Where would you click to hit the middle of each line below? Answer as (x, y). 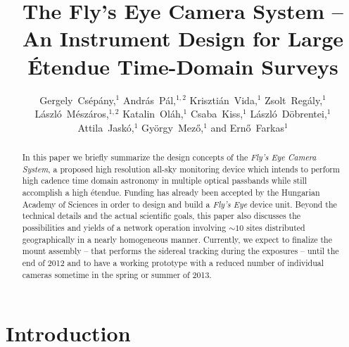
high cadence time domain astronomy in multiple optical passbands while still (165, 181)
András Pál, (149, 100)
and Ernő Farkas (247, 127)
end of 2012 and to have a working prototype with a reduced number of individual (173, 262)
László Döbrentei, (288, 114)
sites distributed (276, 228)
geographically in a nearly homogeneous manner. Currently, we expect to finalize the (177, 239)
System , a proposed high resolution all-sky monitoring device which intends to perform (181, 169)
